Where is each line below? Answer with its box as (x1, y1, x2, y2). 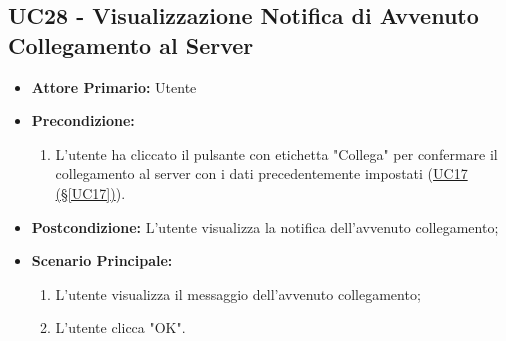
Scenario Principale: (31, 250, 173, 271)
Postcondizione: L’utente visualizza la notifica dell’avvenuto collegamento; (31, 216, 499, 237)
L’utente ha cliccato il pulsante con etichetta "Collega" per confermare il (55, 143, 498, 164)
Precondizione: (31, 110, 135, 131)
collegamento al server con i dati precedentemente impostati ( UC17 (55, 163, 468, 184)
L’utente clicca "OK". (55, 317, 186, 338)
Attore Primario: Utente (31, 76, 197, 97)
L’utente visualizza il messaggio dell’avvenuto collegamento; (55, 283, 421, 304)
